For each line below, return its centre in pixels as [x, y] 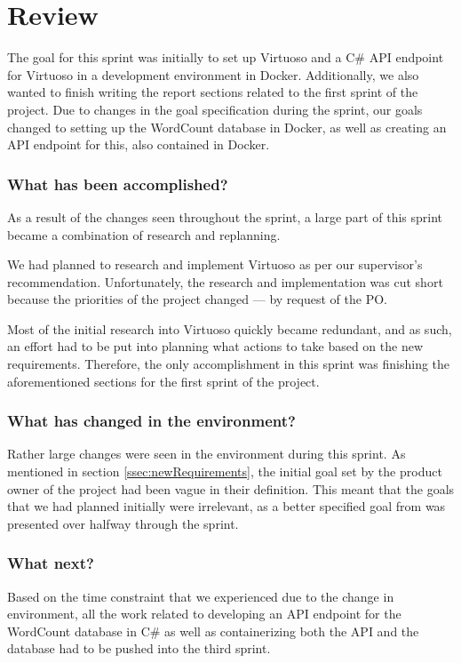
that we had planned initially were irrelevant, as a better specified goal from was [227, 506]
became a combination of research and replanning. [144, 234]
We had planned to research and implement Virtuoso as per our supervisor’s [215, 264]
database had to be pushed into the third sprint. [139, 648]
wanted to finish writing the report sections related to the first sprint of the [213, 92]
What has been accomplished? [118, 184]
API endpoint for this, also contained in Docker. [139, 144]
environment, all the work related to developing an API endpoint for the [204, 614]
